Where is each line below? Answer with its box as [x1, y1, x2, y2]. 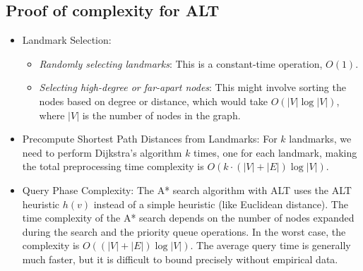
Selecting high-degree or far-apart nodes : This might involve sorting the [39, 80, 346, 95]
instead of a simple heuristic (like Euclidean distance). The [93, 196, 348, 211]
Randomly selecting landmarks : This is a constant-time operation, [39, 56, 323, 71]
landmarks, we [289, 131, 352, 146]
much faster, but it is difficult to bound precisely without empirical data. [22, 251, 338, 266]
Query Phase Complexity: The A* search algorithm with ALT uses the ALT [22, 182, 352, 197]
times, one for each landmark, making [194, 145, 357, 159]
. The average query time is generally [190, 238, 351, 253]
